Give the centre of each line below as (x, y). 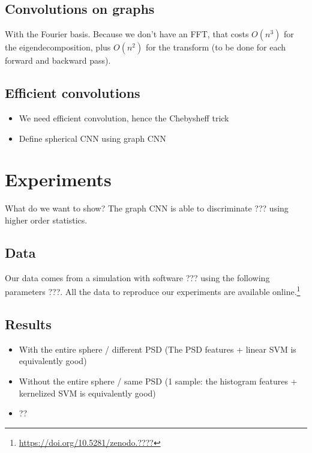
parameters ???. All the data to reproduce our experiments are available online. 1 (153, 290)
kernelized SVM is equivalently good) (87, 393)
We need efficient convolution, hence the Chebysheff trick (124, 118)
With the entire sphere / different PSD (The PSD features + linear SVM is (157, 349)
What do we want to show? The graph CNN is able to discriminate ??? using (147, 208)
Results (28, 324)
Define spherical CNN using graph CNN (92, 138)
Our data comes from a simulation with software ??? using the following (137, 277)
